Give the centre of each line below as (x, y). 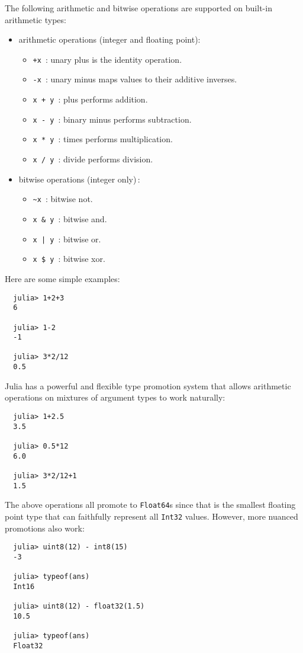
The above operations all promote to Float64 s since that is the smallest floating (150, 505)
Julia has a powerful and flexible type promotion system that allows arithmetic (148, 385)
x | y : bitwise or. (67, 239)
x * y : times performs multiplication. (103, 139)
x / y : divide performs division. (93, 159)
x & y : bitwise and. (70, 218)
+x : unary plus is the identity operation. (107, 59)
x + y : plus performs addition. (90, 99)
